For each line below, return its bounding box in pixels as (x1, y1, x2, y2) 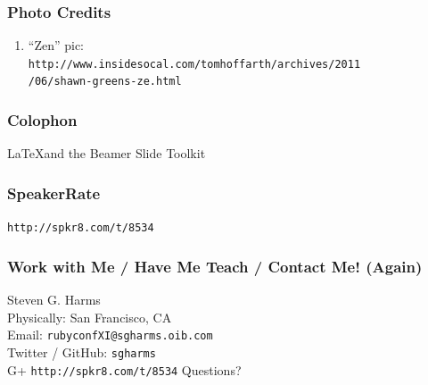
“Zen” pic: (28, 36, 85, 54)
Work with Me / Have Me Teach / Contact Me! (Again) (7, 255, 423, 277)
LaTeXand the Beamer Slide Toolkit (7, 144, 206, 163)
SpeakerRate (7, 181, 101, 204)
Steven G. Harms (7, 290, 101, 309)
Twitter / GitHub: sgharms (7, 342, 156, 361)
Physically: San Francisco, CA (7, 307, 172, 326)
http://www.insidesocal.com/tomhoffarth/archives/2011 (28, 57, 361, 71)
